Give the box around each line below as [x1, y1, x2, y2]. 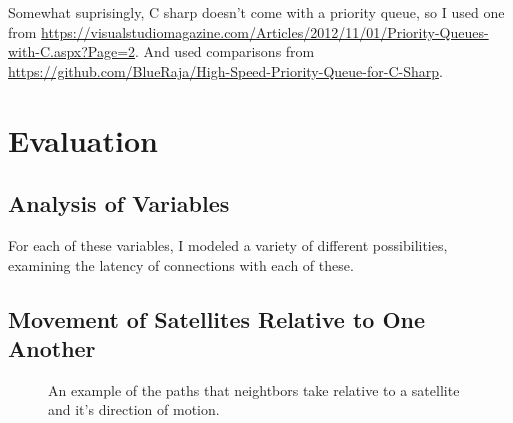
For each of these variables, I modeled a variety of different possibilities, [8, 234, 448, 255]
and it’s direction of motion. [48, 399, 220, 420]
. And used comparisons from [135, 41, 315, 62]
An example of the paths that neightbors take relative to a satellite [48, 379, 460, 400]
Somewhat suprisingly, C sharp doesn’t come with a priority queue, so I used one [8, 2, 505, 22]
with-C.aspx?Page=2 [8, 41, 136, 62]
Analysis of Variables [8, 188, 230, 219]
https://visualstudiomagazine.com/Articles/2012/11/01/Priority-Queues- [41, 21, 489, 42]
